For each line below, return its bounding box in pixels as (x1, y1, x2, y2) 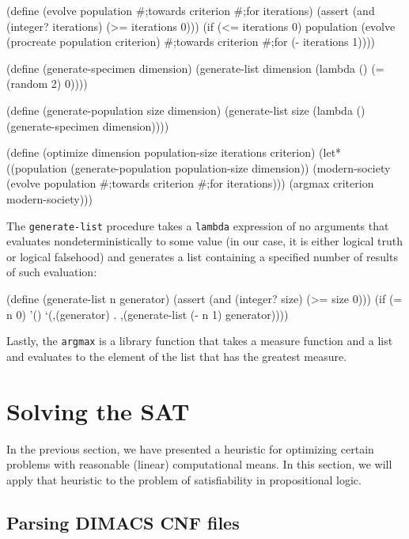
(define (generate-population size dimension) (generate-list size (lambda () (6, 101, 365, 118)
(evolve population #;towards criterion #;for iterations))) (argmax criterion (6, 175, 374, 192)
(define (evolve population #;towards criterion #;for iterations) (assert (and (6, 2, 375, 18)
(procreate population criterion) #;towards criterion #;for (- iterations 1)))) (6, 33, 376, 50)
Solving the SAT (6, 394, 190, 427)
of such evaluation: (6, 264, 97, 280)
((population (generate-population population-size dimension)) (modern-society (6, 159, 391, 176)
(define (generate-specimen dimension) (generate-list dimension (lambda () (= (6, 59, 384, 76)
